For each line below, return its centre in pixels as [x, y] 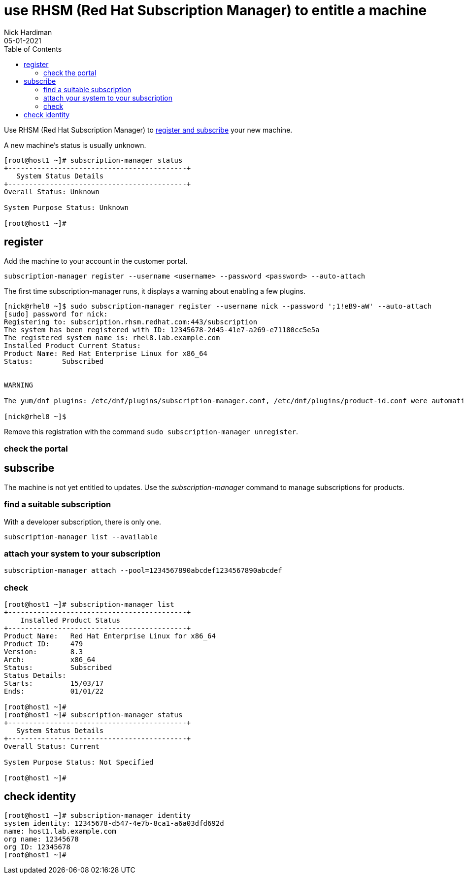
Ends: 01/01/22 [54, 691]
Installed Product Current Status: [73, 345]
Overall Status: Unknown [52, 192]
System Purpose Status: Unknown [66, 207]
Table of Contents [33, 49]
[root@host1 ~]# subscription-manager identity [98, 815]
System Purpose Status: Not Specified [79, 762]
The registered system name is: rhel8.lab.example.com [112, 337]
